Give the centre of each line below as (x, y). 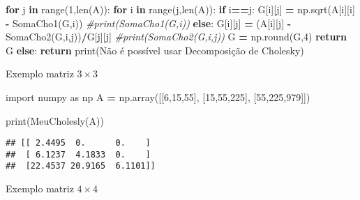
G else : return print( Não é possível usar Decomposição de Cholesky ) (155, 50)
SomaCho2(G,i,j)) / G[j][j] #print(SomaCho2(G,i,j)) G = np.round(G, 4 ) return (176, 37)
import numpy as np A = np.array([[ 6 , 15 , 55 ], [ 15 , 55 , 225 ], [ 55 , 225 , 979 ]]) (158, 97)
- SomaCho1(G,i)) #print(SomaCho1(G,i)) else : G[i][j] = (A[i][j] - (149, 23)
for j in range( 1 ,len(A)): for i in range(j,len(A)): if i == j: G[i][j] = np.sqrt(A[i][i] (180, 9)
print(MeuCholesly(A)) (55, 120)
